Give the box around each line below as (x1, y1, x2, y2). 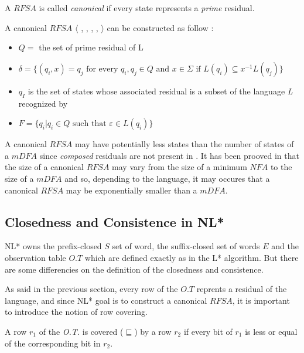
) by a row (134, 325, 172, 337)
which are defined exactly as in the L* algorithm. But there (84, 251, 299, 263)
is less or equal (245, 325, 298, 337)
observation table (5, 251, 66, 263)
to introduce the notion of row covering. (5, 306, 148, 318)
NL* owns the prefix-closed (5, 240, 102, 252)
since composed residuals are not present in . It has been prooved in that (39, 149, 299, 161)
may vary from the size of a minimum (112, 161, 247, 173)
